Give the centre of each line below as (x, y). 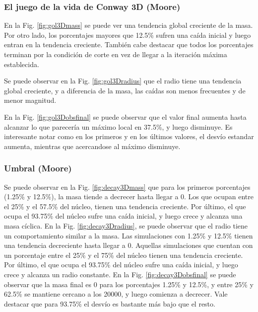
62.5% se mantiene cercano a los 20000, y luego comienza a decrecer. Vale (116, 294)
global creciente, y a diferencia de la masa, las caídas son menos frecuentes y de (125, 90)
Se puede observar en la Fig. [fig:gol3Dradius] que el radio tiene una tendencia (123, 81)
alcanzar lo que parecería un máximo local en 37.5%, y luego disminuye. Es (118, 126)
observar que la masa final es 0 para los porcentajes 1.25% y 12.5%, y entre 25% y (129, 284)
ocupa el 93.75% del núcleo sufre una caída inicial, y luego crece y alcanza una (123, 216)
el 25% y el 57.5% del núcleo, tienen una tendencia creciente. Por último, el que (125, 206)
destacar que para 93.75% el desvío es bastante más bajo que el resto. (110, 303)
